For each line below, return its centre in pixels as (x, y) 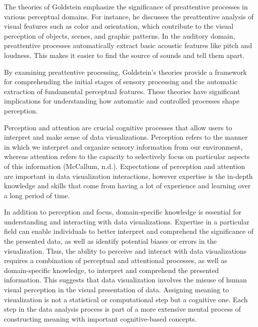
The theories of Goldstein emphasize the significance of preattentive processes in (126, 6)
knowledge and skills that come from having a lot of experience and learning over (128, 186)
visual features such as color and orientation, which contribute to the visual (119, 26)
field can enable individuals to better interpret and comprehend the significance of (129, 231)
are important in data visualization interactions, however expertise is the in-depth (129, 176)
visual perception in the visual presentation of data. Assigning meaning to (117, 290)
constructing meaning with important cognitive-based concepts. (100, 318)
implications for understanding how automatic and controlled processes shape (122, 101)
